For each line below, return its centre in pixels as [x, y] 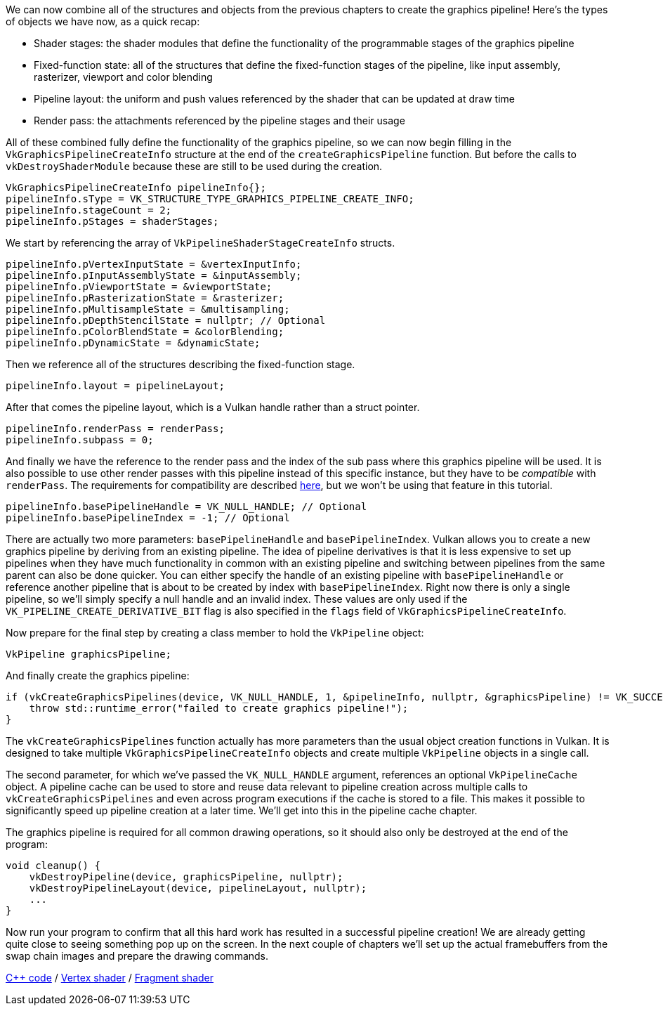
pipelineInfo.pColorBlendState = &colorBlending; [145, 332]
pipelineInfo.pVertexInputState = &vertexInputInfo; [154, 264]
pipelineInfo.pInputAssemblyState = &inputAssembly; [154, 275]
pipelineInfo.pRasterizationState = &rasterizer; [145, 298]
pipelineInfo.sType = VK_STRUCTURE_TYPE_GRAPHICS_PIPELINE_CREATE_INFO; [210, 199]
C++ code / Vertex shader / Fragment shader [110, 978]
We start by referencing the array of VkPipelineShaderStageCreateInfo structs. [201, 243]
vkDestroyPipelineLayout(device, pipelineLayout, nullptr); [198, 888]
